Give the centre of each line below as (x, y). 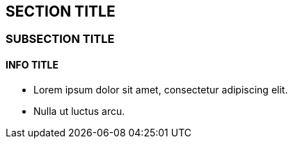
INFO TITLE (32, 65)
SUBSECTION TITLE (60, 39)
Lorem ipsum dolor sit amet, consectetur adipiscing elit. (161, 89)
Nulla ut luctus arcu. (79, 111)
